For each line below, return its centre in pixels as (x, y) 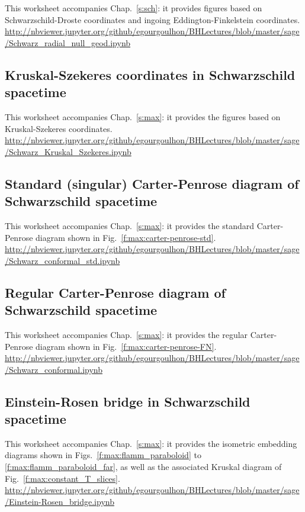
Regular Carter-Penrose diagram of (115, 292)
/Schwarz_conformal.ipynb (54, 369)
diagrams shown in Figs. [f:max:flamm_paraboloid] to (103, 455)
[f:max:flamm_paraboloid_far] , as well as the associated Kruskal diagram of (143, 467)
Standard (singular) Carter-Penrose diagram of (152, 183)
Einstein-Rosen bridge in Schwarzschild (128, 401)
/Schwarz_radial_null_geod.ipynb (68, 42)
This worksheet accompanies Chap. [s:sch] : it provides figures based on (134, 8)
